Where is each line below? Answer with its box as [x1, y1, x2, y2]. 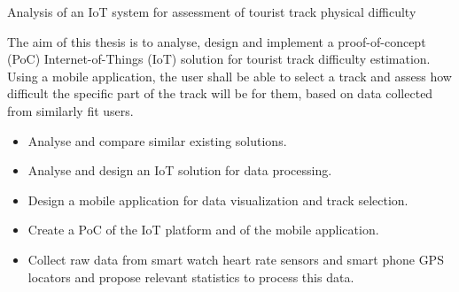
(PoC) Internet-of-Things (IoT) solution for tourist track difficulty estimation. [7, 50, 431, 68]
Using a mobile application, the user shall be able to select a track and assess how [7, 66, 452, 85]
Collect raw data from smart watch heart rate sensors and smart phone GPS [27, 250, 444, 268]
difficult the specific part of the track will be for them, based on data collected [7, 84, 433, 103]
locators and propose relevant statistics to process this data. [27, 267, 354, 286]
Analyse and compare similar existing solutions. [27, 131, 287, 150]
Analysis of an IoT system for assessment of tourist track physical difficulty [7, 3, 416, 20]
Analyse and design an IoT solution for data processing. [27, 161, 332, 180]
